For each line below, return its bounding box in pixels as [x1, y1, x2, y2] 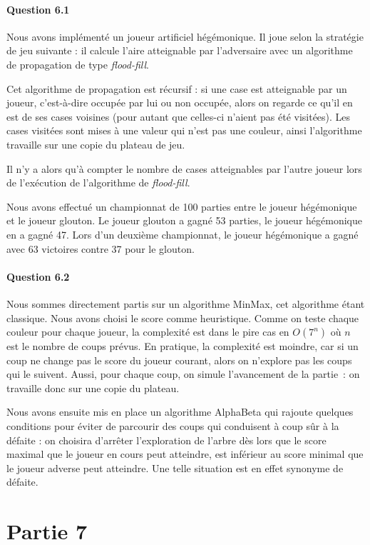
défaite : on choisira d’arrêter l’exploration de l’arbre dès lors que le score [6, 432, 327, 447]
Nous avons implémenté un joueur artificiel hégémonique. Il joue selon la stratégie [6, 29, 364, 44]
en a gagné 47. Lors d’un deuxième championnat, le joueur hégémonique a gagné [6, 226, 359, 241]
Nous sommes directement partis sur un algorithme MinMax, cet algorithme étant [6, 296, 365, 311]
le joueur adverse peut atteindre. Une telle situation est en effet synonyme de [6, 460, 344, 475]
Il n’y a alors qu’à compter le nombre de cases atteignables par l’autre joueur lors [6, 161, 362, 176]
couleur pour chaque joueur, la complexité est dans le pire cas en [6, 324, 289, 339]
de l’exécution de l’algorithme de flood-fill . [6, 175, 190, 190]
